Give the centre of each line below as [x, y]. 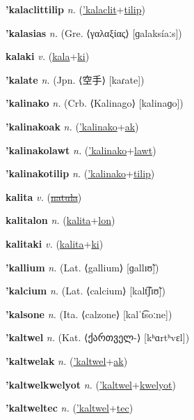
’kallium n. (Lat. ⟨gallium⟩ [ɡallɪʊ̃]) [82, 267]
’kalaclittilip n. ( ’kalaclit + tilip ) [75, 9]
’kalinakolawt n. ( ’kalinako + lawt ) [81, 150]
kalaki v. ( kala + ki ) [48, 56]
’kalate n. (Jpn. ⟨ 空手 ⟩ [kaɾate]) [75, 79]
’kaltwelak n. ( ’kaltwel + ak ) [67, 360]
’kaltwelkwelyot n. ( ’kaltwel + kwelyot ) [91, 384]
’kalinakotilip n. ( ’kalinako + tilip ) [80, 173]
